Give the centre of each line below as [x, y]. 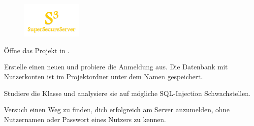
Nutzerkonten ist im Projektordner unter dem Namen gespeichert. [103, 76]
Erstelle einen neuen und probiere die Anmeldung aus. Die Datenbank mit [116, 67]
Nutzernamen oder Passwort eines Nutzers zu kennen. [85, 119]
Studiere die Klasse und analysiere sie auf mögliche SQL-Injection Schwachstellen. [127, 93]
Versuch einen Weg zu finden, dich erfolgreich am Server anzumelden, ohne [117, 110]
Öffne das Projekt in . [37, 50]
